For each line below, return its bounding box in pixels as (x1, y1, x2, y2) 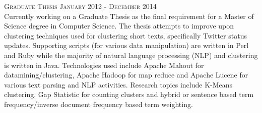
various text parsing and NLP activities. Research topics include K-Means (4, 79, 233, 89)
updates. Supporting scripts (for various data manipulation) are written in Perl (4, 40, 249, 50)
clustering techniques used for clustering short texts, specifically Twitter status (4, 30, 247, 40)
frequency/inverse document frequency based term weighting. (4, 98, 193, 109)
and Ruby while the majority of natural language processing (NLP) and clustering (4, 49, 258, 60)
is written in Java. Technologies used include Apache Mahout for (4, 59, 204, 70)
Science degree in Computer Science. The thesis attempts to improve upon (4, 20, 234, 31)
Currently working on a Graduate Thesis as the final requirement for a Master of (4, 10, 254, 21)
